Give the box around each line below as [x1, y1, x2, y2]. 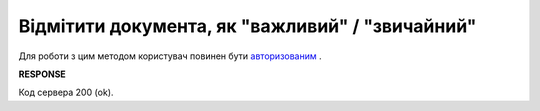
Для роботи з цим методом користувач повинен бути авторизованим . [18, 50, 322, 62]
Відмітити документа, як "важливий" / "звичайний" [18, 15, 477, 37]
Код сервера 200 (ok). [18, 86, 114, 99]
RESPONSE [18, 68, 67, 80]
